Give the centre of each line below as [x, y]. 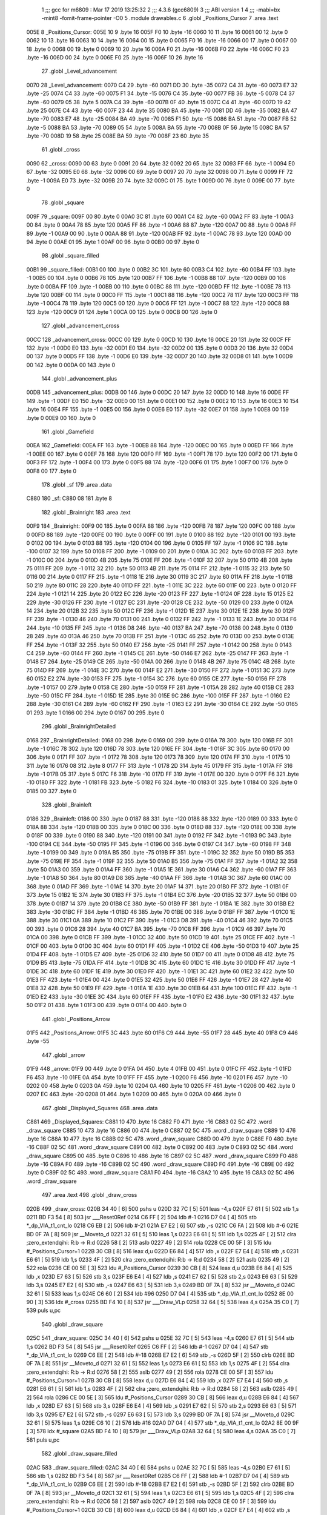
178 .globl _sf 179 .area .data [77, 484]
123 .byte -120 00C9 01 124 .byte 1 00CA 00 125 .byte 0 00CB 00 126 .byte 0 [122, 311]
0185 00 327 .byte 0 [51, 791]
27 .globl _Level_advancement [79, 71]
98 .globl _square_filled [70, 256]
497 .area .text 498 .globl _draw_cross [89, 1195]
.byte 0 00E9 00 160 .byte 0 [61, 418]
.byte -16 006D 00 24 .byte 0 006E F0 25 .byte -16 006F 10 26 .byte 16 [115, 57]
